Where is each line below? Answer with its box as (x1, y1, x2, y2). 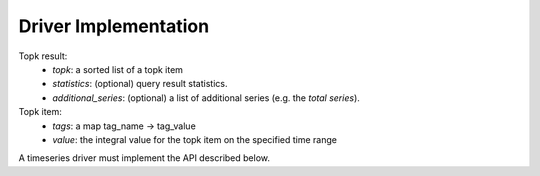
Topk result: (18, 50, 68, 62)
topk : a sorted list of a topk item (52, 63, 184, 75)
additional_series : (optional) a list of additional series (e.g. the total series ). (52, 91, 360, 104)
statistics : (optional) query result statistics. (52, 78, 228, 90)
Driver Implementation (18, 15, 210, 37)
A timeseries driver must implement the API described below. (18, 152, 270, 164)
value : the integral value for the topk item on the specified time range (52, 133, 337, 145)
